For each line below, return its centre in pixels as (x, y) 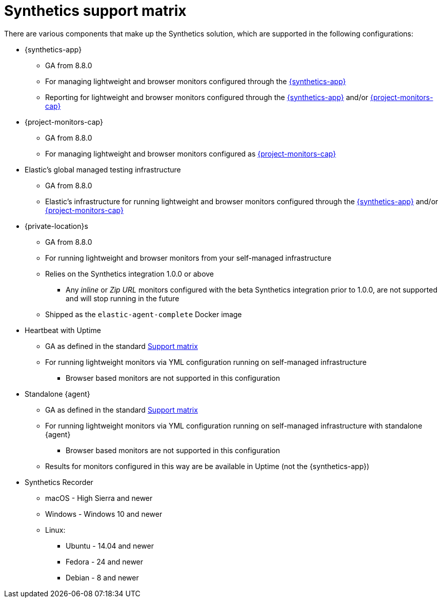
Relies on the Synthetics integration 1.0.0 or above (130, 274)
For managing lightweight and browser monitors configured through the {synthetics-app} (196, 81)
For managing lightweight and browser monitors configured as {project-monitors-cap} (191, 153)
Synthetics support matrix (95, 11)
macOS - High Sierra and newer (99, 498)
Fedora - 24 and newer (105, 561)
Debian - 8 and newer (102, 577)
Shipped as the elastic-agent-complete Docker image (144, 314)
